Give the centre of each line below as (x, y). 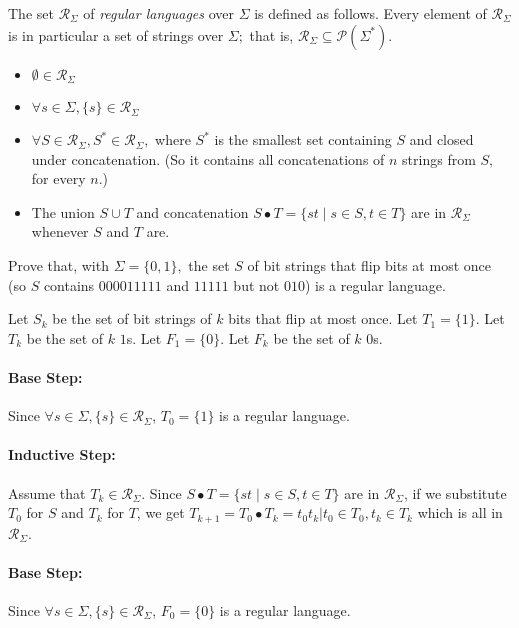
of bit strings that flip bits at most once (369, 265)
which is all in (460, 512)
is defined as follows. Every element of (370, 13)
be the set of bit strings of (132, 318)
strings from (439, 158)
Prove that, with (58, 265)
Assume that (47, 492)
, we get (160, 512)
